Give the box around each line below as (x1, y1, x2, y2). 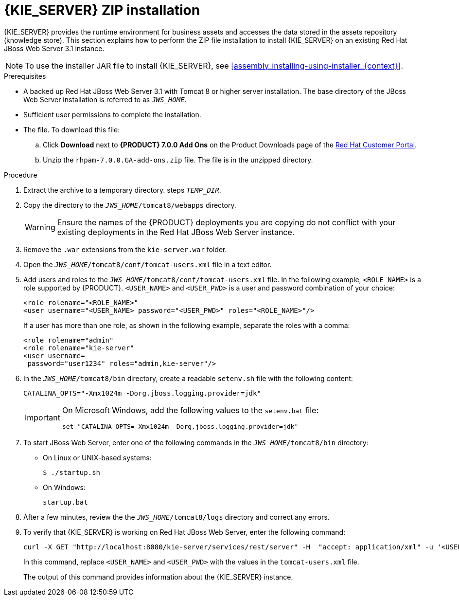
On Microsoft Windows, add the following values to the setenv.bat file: (62, 405, 318, 415)
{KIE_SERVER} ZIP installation (4, 2, 200, 18)
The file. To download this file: (23, 125, 120, 134)
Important (25, 413, 60, 423)
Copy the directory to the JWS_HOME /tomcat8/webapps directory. (23, 200, 236, 209)
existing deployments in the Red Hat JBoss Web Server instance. (57, 227, 295, 237)
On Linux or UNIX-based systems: (43, 453, 152, 462)
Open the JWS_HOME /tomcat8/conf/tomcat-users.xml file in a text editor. (23, 260, 272, 269)
